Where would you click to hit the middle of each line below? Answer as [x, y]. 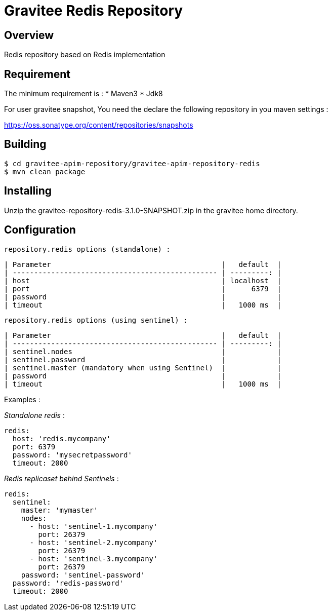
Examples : [22, 399]
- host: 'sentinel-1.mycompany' [94, 526]
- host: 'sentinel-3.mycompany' [94, 559]
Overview [29, 35]
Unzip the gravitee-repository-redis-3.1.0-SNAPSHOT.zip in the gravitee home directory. [151, 210]
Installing [28, 191]
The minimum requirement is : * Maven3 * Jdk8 [84, 94]
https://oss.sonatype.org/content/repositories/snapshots [99, 125]
